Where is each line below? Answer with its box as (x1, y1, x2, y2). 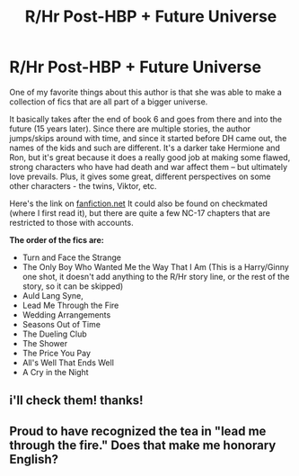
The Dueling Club (22, 328, 87, 339)
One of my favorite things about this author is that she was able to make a (9, 86, 283, 97)
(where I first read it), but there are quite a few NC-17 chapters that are (9, 207, 271, 218)
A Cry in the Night (22, 366, 89, 377)
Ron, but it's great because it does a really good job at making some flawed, (9, 151, 291, 163)
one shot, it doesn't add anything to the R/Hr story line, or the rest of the (22, 271, 290, 282)
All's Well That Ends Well (22, 357, 115, 368)
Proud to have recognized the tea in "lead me (9, 423, 267, 438)
